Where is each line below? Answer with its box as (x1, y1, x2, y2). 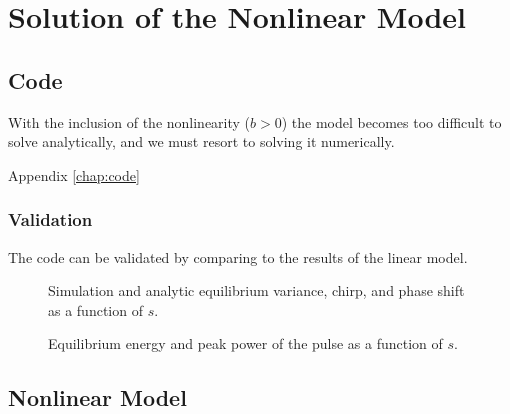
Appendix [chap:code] (8, 164, 140, 185)
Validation (8, 207, 93, 232)
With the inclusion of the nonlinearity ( (8, 111, 251, 132)
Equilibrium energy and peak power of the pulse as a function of (48, 333, 443, 354)
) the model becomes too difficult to (281, 111, 502, 132)
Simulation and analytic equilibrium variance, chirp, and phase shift (48, 280, 465, 301)
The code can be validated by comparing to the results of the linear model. (8, 246, 468, 267)
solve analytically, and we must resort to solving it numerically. (8, 131, 395, 152)
